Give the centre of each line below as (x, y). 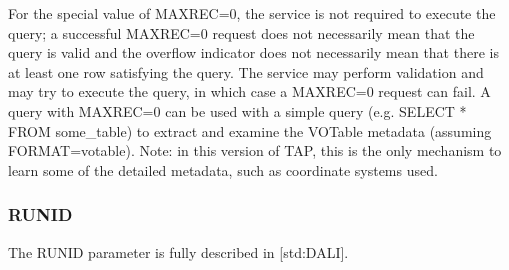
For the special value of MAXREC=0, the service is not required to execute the (252, 13)
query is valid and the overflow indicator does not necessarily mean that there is (253, 52)
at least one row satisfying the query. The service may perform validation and (246, 71)
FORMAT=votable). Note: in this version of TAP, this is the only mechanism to (255, 150)
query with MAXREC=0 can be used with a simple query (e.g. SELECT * (237, 110)
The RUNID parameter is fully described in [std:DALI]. (178, 251)
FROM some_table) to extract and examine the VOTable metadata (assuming (250, 130)
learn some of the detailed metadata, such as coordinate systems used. (223, 169)
